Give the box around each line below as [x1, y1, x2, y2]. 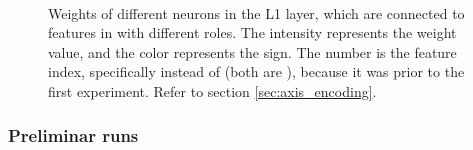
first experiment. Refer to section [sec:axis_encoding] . [48, 80, 377, 101]
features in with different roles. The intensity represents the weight [48, 22, 457, 43]
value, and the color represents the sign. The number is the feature [48, 41, 457, 62]
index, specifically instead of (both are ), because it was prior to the [48, 61, 465, 82]
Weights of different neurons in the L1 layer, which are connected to [48, 2, 465, 23]
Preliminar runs [8, 123, 139, 148]
